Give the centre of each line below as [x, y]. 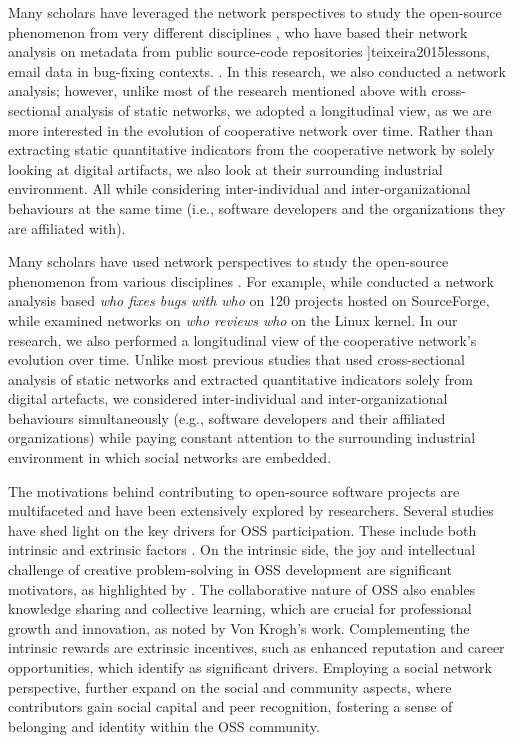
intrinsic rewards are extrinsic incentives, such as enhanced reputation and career [256, 647]
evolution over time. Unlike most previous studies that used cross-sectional [236, 359]
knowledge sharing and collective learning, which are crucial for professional [240, 608]
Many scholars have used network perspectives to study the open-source [228, 261]
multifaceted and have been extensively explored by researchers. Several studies [251, 510]
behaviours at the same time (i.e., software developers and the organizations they [257, 207]
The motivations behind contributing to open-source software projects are [234, 490]
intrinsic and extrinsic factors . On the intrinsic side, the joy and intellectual [242, 549]
